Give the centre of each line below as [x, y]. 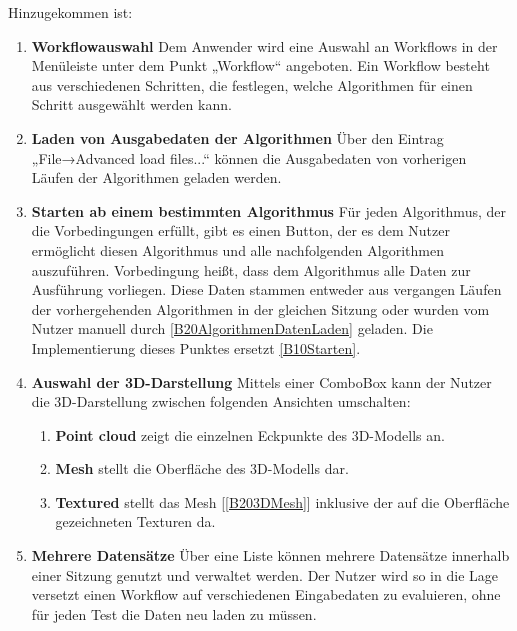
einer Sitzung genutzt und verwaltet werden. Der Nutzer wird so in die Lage [264, 574]
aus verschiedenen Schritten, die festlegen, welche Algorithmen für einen [252, 84]
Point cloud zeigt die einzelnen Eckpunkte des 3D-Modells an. [250, 434]
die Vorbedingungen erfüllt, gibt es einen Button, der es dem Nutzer [240, 230]
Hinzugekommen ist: [70, 12]
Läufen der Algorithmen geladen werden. [156, 177]
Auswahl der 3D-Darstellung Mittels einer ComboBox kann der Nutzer [261, 381]
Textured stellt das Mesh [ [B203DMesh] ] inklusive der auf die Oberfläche [282, 501]
